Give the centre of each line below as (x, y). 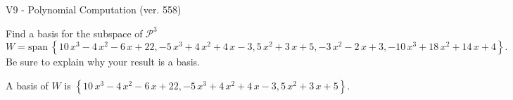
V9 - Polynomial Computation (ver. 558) (94, 9)
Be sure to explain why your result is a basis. (103, 62)
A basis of (27, 85)
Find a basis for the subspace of (74, 33)
